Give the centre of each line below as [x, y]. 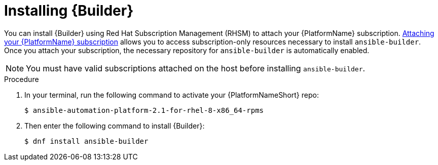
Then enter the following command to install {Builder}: [115, 126]
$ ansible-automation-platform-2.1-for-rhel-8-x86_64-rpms [144, 110]
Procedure [22, 79]
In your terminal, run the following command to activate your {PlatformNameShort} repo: [172, 95]
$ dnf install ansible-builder [86, 141]
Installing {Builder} [69, 11]
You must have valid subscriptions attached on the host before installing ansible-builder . [196, 68]
